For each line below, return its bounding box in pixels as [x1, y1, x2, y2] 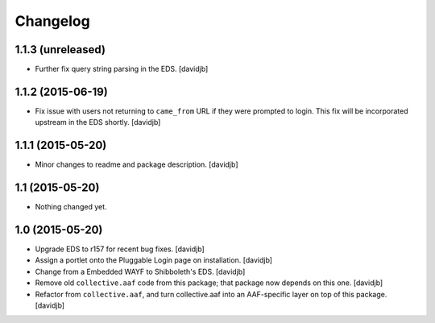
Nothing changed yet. [35, 202, 108, 212]
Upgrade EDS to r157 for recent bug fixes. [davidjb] [35, 244, 205, 254]
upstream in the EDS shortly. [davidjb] [35, 118, 161, 127]
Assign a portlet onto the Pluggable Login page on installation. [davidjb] [35, 255, 273, 265]
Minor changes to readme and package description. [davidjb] [35, 159, 238, 169]
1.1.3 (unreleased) [14, 43, 106, 56]
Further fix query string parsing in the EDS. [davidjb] [35, 64, 209, 74]
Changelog [14, 12, 90, 30]
